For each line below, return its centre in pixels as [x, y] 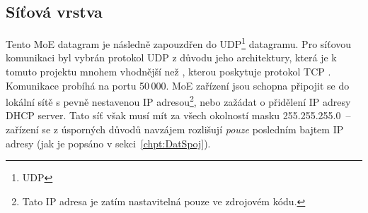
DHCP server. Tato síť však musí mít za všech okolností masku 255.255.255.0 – [178, 115]
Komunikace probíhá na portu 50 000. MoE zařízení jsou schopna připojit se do [178, 85]
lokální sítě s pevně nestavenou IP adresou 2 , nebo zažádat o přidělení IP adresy [178, 101]
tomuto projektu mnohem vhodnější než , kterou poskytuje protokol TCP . [168, 72]
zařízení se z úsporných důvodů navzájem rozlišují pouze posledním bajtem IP [175, 129]
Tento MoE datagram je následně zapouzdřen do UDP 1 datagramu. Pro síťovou [179, 43]
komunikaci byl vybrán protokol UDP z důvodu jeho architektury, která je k [171, 57]
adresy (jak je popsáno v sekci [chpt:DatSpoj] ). [108, 143]
